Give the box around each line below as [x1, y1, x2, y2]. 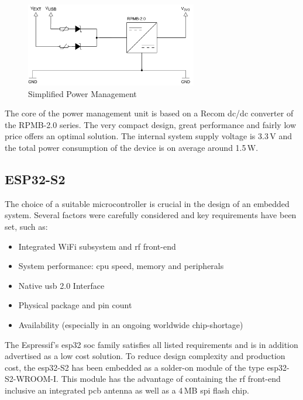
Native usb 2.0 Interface [18, 279, 105, 291]
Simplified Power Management [28, 87, 137, 99]
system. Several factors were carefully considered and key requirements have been [5, 209, 297, 221]
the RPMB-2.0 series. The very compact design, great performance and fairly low [5, 118, 297, 130]
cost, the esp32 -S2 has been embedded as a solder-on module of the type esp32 [5, 361, 287, 373]
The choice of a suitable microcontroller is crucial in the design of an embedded [5, 197, 290, 209]
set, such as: [5, 220, 48, 232]
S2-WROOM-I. [5, 373, 58, 385]
